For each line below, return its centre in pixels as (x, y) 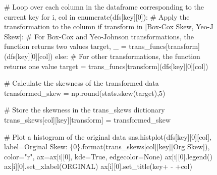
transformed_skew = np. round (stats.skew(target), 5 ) (85, 93)
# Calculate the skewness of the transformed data (82, 83)
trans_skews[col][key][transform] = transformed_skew (88, 119)
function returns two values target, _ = (65, 46)
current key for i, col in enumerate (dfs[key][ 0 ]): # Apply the (97, 16)
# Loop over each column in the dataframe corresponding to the (104, 7)
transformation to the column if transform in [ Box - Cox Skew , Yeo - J (109, 26)
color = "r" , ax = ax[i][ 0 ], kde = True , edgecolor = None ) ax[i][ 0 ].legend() (108, 156)
